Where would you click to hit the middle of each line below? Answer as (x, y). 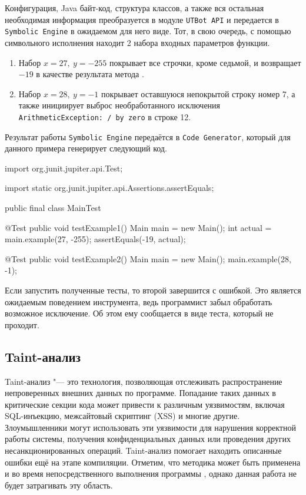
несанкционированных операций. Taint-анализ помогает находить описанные (143, 451)
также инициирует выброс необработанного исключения (119, 105)
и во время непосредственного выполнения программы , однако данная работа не (151, 473)
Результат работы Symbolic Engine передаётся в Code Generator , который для (148, 136)
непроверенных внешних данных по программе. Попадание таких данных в (140, 393)
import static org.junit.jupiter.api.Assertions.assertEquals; (109, 188)
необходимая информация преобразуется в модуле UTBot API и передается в (142, 19)
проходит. (22, 324)
